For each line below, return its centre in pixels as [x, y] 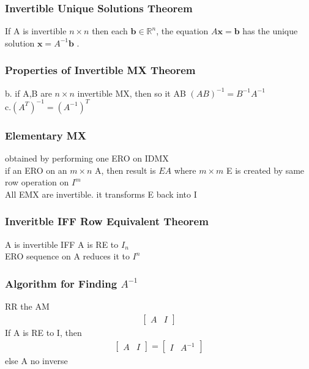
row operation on [37, 182]
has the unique [270, 31]
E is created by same [265, 170]
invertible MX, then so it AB [132, 93]
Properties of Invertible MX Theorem [100, 70]
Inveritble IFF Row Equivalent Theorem [107, 221]
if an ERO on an [36, 170]
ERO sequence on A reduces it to [67, 256]
